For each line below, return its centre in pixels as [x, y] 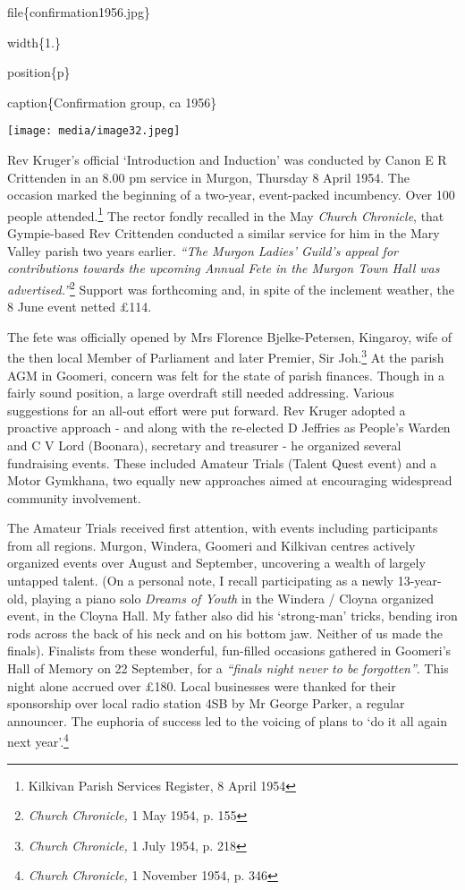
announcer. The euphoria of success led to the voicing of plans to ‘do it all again [227, 720]
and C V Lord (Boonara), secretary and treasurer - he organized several [204, 445]
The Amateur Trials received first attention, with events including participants [223, 528]
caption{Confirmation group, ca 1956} [112, 102]
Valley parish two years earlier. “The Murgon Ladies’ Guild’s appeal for [203, 250]
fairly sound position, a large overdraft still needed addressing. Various [201, 393]
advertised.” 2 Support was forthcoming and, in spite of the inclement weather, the [231, 287]
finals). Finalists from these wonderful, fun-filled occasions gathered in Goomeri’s [229, 650]
